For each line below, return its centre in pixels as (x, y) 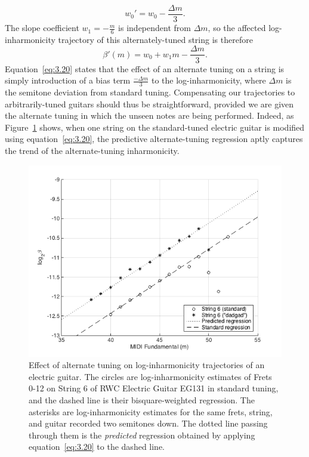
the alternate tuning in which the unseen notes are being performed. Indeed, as (149, 115)
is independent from (154, 28)
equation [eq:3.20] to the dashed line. (97, 447)
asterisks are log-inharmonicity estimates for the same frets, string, (151, 411)
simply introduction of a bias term (68, 80)
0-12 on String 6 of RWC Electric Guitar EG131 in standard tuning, (154, 388)
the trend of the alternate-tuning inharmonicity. (92, 150)
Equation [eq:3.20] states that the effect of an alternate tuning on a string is (145, 68)
